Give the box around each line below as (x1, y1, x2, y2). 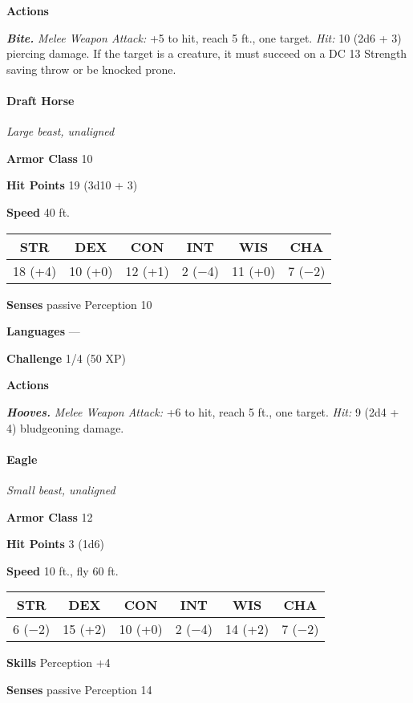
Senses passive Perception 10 (6, 295, 152, 312)
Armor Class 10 (6, 149, 93, 166)
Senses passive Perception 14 (6, 681, 152, 697)
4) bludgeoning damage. (6, 419, 124, 436)
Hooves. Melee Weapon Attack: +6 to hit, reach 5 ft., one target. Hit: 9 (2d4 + (6, 403, 399, 420)
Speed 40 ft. (6, 203, 70, 220)
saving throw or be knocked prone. (6, 60, 176, 77)
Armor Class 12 (6, 508, 93, 525)
